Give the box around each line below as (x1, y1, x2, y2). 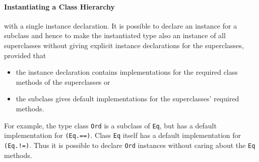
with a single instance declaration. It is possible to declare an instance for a (4, 20, 237, 31)
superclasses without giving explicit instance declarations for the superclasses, (4, 40, 244, 50)
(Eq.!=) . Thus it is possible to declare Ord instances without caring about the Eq (4, 139, 255, 150)
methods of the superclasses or (16, 76, 110, 87)
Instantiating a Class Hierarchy (4, 1, 115, 12)
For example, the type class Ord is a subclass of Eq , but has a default (4, 120, 217, 130)
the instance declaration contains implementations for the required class (16, 67, 238, 77)
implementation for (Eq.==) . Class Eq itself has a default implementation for (4, 130, 241, 140)
